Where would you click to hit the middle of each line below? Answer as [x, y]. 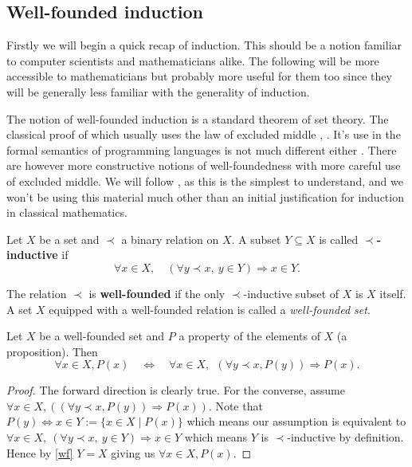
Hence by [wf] [40, 452]
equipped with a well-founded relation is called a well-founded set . [210, 309]
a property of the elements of [249, 336]
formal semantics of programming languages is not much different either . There [202, 149]
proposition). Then [52, 351]
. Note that [235, 405]
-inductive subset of [291, 293]
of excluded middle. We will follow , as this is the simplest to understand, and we [205, 181]
